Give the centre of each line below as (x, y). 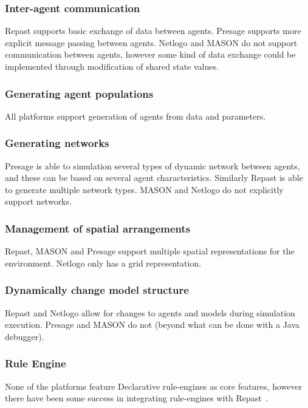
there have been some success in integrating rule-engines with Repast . (137, 398)
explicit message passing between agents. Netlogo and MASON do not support (151, 42)
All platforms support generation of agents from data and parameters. (135, 116)
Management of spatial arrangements (98, 228)
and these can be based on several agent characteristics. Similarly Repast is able (154, 178)
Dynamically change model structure (97, 290)
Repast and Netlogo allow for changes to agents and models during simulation (150, 312)
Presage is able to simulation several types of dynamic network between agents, (152, 165)
